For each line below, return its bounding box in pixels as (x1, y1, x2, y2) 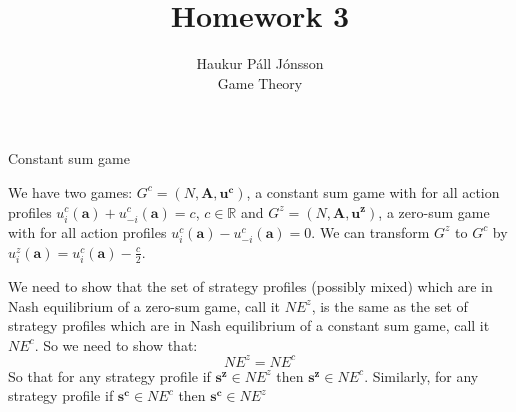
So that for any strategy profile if (8, 365, 211, 386)
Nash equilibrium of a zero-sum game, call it (8, 295, 281, 316)
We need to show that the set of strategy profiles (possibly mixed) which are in (8, 275, 493, 296)
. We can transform (311, 221, 430, 242)
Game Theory (217, 72, 303, 93)
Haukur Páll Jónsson (196, 53, 324, 74)
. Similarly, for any (364, 365, 479, 386)
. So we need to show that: (34, 334, 198, 355)
